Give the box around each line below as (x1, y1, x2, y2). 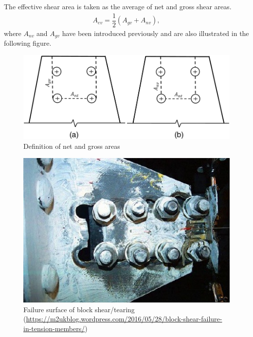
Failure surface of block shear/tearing (23, 304, 135, 314)
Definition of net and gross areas (23, 141, 120, 151)
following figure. (4, 38, 52, 48)
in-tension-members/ (23, 323, 85, 333)
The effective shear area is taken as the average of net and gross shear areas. (4, 1, 232, 11)
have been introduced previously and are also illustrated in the (62, 28, 249, 38)
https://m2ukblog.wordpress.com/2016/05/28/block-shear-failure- (26, 314, 222, 324)
